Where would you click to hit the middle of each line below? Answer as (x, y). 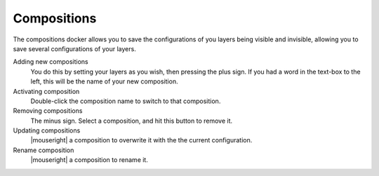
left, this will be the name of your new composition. (104, 81)
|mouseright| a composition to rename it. (89, 160)
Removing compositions (48, 111)
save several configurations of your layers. (74, 48)
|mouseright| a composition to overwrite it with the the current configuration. (141, 140)
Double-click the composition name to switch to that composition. (126, 101)
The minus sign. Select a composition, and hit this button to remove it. (132, 121)
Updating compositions (47, 130)
